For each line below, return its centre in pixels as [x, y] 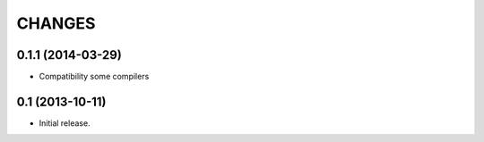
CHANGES [56, 23]
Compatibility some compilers [94, 77]
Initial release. [65, 123]
